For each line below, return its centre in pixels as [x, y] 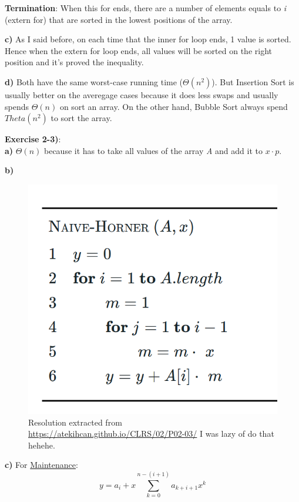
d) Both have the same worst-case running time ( [94, 81]
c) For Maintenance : [41, 465]
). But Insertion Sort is [253, 81]
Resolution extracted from [75, 422]
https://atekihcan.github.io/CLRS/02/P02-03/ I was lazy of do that [151, 434]
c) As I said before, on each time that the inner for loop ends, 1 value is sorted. [148, 39]
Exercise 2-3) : [33, 139]
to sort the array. [81, 118]
